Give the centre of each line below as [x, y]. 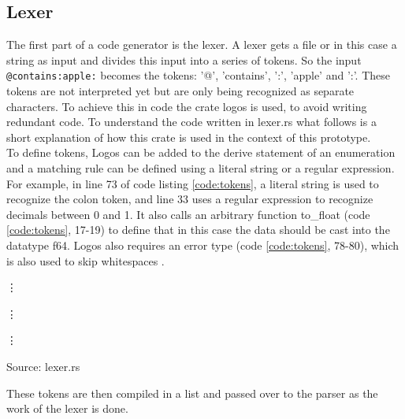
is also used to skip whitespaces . [85, 260]
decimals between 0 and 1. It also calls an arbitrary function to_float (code [188, 214]
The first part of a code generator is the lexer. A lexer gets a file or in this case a [202, 44]
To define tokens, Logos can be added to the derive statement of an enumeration [201, 152]
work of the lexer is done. [67, 408]
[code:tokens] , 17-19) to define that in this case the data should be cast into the [198, 230]
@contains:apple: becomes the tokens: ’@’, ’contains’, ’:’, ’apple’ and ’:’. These [199, 75]
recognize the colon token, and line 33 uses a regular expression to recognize [190, 199]
